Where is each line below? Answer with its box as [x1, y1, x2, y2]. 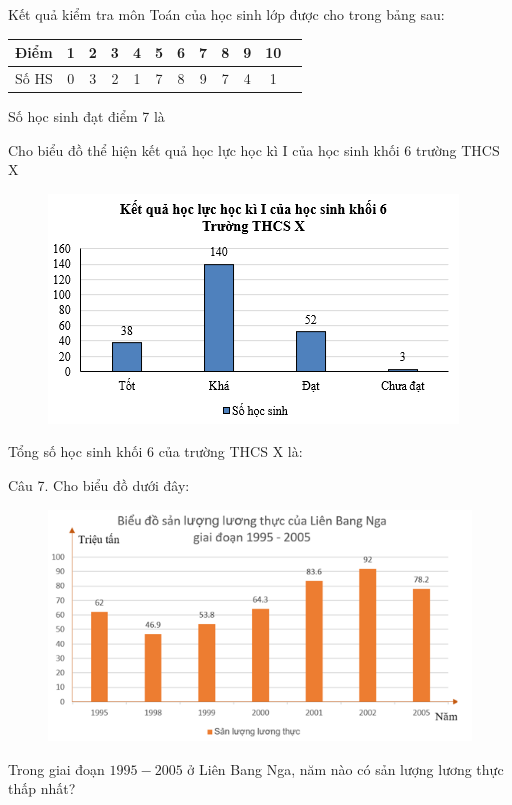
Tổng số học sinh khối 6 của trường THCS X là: [8, 441, 303, 462]
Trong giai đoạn [8, 758, 105, 779]
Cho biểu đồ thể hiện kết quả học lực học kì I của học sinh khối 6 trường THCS [8, 139, 500, 160]
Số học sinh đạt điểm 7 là [8, 106, 165, 127]
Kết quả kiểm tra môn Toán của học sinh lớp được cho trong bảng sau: [8, 4, 445, 24]
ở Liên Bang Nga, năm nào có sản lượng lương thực [187, 758, 504, 779]
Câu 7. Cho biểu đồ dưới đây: [8, 475, 190, 495]
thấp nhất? [8, 778, 76, 799]
